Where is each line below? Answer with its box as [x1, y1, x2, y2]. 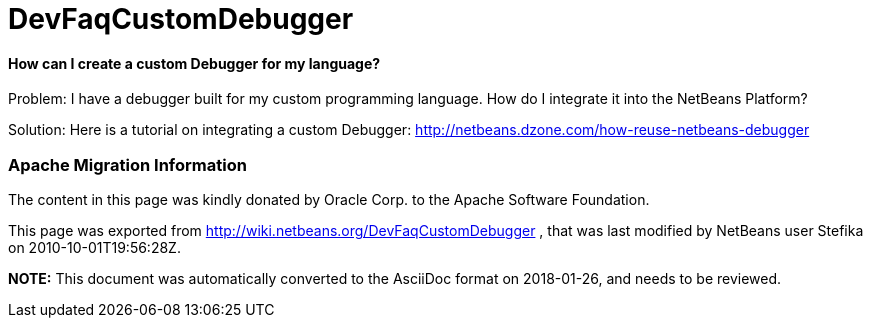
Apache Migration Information [8, 154, 247, 175]
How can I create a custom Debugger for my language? [8, 54, 381, 72]
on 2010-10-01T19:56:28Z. [8, 239, 181, 257]
